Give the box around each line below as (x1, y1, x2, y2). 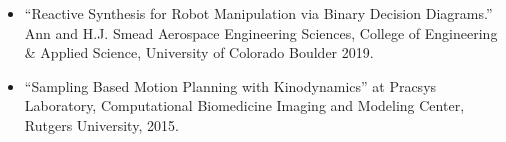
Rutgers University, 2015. (24, 114, 179, 135)
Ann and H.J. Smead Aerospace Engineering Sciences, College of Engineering (24, 22, 498, 43)
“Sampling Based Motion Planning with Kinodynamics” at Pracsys (24, 75, 437, 96)
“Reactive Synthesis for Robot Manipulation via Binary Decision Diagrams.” (24, 3, 493, 23)
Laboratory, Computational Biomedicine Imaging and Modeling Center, (24, 95, 465, 116)
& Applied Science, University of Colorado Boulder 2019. (24, 42, 374, 63)
